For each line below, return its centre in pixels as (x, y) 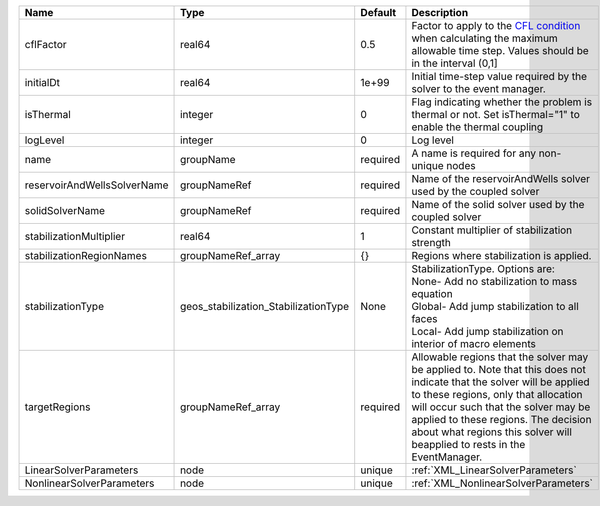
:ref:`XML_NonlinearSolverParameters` (502, 483)
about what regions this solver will (491, 432)
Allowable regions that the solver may (500, 357)
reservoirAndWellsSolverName (96, 185)
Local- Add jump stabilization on (487, 331)
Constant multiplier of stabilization (492, 230)
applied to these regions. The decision (501, 419)
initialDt (42, 82)
